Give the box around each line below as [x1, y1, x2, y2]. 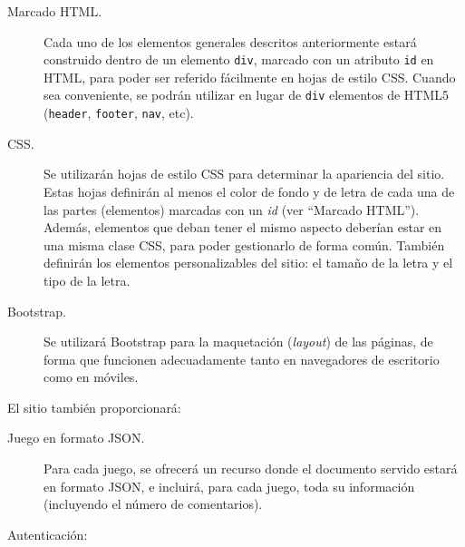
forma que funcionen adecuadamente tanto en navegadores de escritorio [44, 349, 440, 368]
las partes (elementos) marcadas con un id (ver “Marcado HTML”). [44, 200, 420, 219]
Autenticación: [7, 524, 88, 543]
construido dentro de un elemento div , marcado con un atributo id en [44, 50, 434, 69]
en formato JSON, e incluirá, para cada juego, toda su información [44, 476, 415, 495]
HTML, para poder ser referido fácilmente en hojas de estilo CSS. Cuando [44, 67, 456, 86]
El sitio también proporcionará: [7, 397, 181, 416]
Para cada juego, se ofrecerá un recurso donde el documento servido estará [44, 459, 458, 478]
